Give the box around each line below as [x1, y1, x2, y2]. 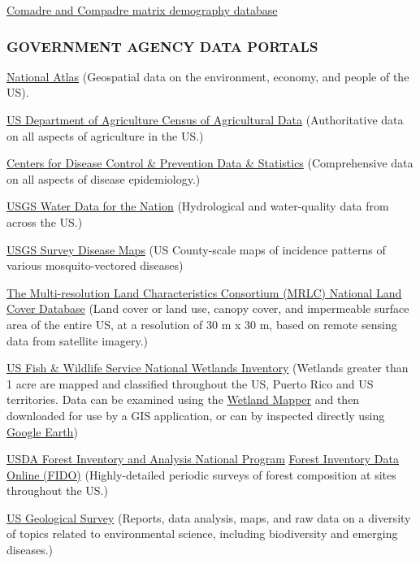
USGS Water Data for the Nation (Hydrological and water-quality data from [6, 197, 389, 215]
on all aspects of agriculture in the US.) [6, 127, 204, 144]
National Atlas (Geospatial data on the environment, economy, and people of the [6, 67, 409, 85]
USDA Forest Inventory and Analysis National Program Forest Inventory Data [6, 450, 400, 467]
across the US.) [6, 213, 83, 230]
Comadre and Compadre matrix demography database [6, 2, 278, 18]
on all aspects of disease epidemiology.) [6, 170, 201, 187]
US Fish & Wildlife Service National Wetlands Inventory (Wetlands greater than [6, 359, 409, 376]
